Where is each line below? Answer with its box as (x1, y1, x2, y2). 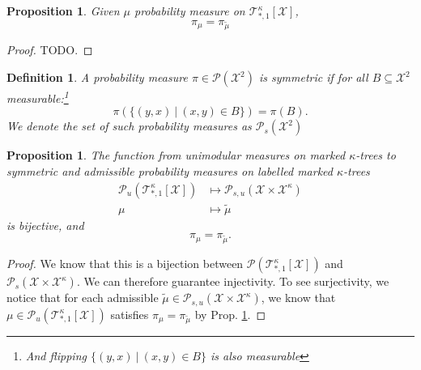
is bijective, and (6, 216, 84, 233)
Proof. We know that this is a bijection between (6, 255, 244, 272)
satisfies (110, 305, 149, 322)
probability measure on (134, 2, 245, 19)
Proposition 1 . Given (6, 2, 120, 19)
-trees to (355, 147, 396, 164)
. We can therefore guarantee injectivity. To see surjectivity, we (76, 273, 389, 290)
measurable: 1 (6, 87, 69, 106)
